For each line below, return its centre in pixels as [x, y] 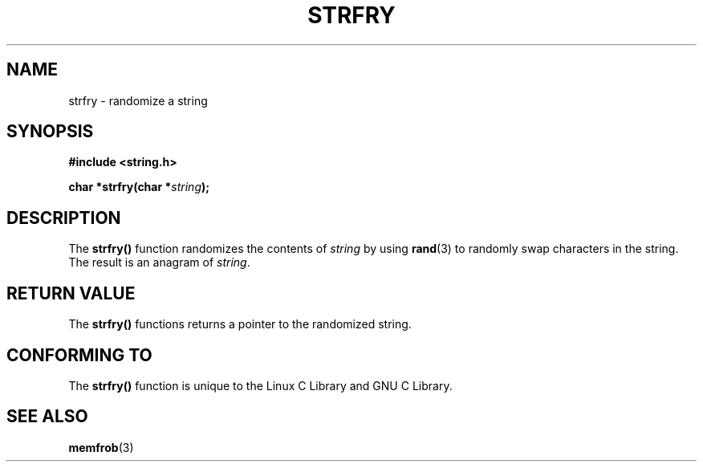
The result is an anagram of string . [159, 262]
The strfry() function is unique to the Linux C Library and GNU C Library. [260, 385]
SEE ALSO [47, 417]
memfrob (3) [101, 447]
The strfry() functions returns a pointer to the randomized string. [240, 324]
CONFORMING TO [79, 355]
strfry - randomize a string [138, 100]
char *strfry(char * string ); [139, 187]
